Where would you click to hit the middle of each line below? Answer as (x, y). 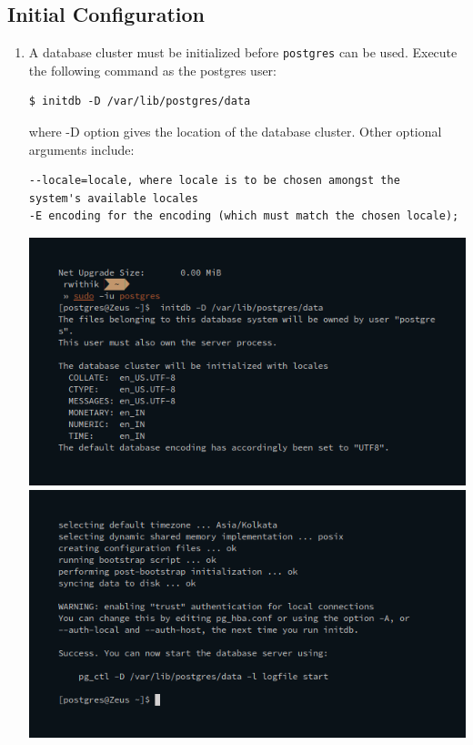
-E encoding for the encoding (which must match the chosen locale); (244, 216)
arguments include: (81, 149)
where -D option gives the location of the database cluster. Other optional (235, 132)
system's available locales (113, 198)
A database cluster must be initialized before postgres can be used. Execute (243, 52)
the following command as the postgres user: (152, 70)
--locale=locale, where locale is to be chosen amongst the (214, 181)
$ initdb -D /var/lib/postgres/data (140, 102)
